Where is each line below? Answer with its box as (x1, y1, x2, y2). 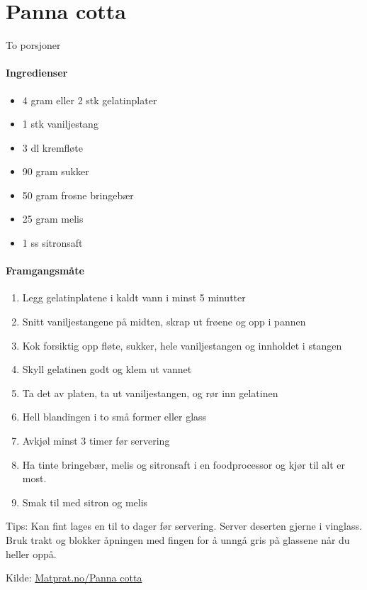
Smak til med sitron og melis (22, 494, 148, 509)
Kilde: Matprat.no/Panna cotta (6, 570, 142, 585)
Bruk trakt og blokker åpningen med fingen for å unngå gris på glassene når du (6, 533, 350, 547)
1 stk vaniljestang (22, 116, 98, 131)
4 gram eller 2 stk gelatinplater (22, 92, 157, 107)
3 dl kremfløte (22, 140, 84, 155)
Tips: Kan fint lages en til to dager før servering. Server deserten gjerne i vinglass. (6, 518, 362, 533)
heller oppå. (6, 546, 57, 561)
